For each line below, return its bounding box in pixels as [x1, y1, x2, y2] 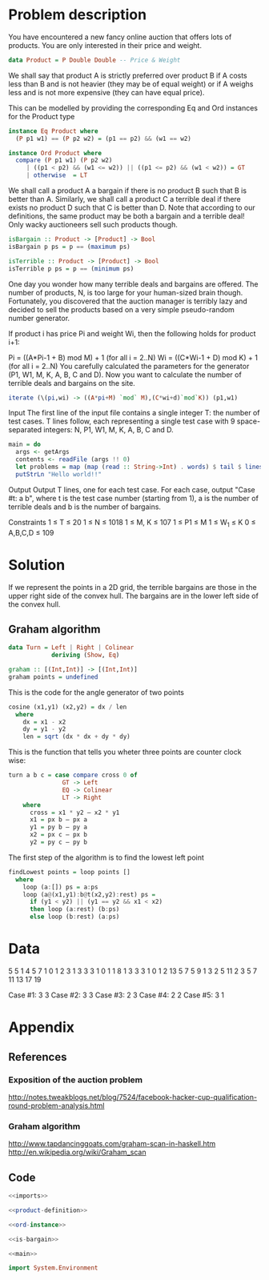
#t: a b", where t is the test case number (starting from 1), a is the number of [8, 493, 259, 503]
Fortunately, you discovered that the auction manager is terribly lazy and [8, 296, 248, 306]
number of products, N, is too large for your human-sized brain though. [8, 287, 243, 297]
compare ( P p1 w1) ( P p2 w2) [15, 156, 113, 165]
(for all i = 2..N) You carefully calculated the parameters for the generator [8, 361, 250, 371]
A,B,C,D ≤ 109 [8, 528, 54, 537]
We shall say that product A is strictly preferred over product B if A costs [8, 70, 247, 80]
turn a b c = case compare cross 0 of [8, 771, 138, 780]
